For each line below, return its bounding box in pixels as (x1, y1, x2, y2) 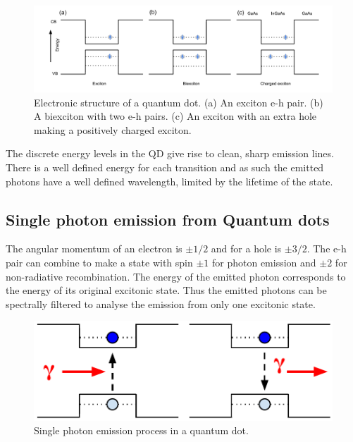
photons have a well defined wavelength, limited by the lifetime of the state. (6, 173, 333, 188)
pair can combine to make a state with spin (6, 254, 193, 269)
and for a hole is (211, 241, 282, 256)
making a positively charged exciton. (34, 122, 192, 137)
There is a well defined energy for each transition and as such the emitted (6, 159, 324, 174)
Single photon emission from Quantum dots (6, 208, 330, 230)
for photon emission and (212, 254, 316, 269)
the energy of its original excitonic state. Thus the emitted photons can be (6, 283, 327, 297)
